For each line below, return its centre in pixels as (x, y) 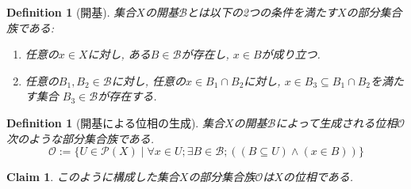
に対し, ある (119, 54)
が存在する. (127, 96)
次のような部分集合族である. (81, 138)
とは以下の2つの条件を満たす (262, 12)
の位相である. (318, 177)
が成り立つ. (291, 54)
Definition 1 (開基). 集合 (71, 12)
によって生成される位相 (336, 122)
